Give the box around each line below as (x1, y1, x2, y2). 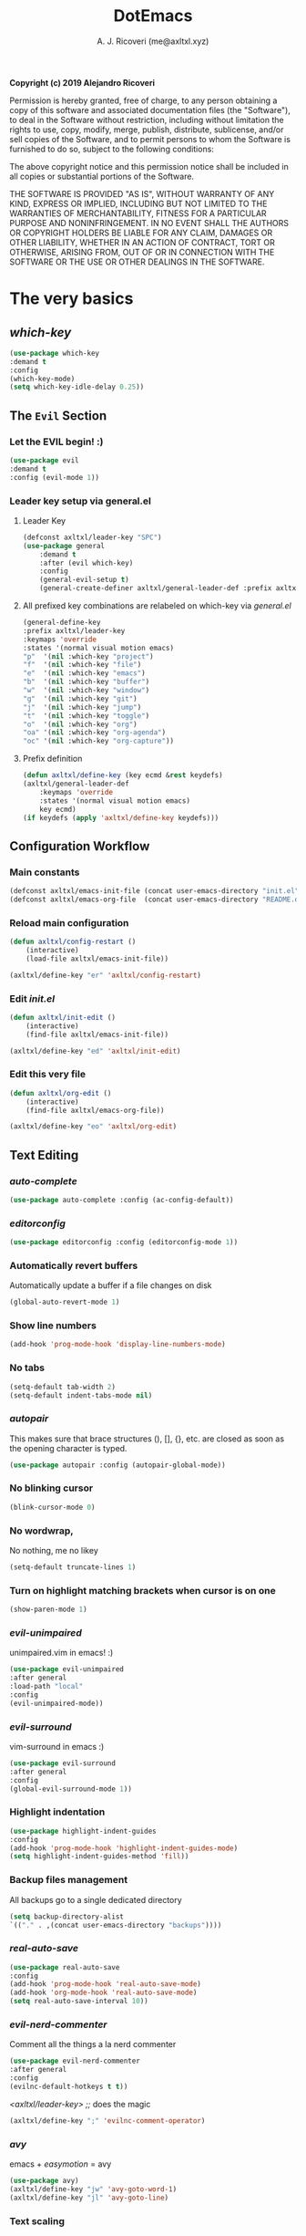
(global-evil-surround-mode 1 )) (9, 1784, 132, 1794)
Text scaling (9, 2214, 66, 2227)
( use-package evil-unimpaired (9, 1665, 125, 1674)
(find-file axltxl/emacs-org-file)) (25, 1106, 166, 1115)
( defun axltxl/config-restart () (9, 937, 137, 947)
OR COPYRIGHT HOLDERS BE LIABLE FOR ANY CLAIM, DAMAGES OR (9, 227, 273, 238)
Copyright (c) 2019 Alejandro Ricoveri (9, 77, 155, 88)
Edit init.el (9, 992, 56, 1004)
